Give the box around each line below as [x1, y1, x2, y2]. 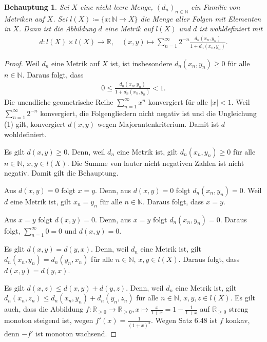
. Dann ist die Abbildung [18, 23, 96, 34]
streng [228, 303, 249, 314]
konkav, [225, 315, 250, 326]
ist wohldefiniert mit [199, 23, 263, 34]
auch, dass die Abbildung [4, 303, 84, 314]
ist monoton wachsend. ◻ [35, 328, 117, 338]
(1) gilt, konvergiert [4, 119, 66, 129]
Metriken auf [4, 13, 45, 24]
